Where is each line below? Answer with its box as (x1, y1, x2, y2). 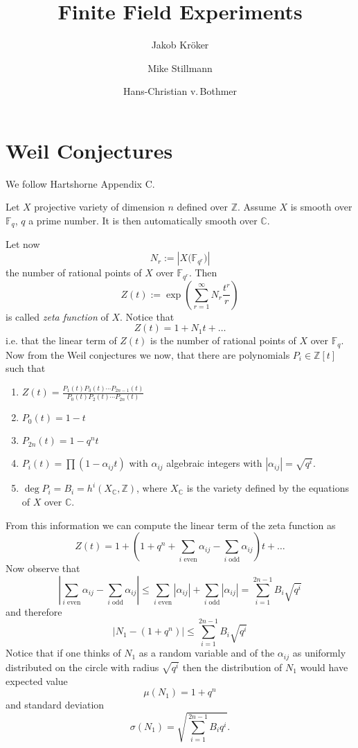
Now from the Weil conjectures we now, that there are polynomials (6, 347, 290, 362)
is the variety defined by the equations (186, 481, 349, 495)
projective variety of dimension (34, 199, 165, 214)
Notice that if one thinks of (6, 645, 121, 660)
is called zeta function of (6, 309, 109, 323)
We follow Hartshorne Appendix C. (6, 176, 155, 190)
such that (6, 361, 46, 375)
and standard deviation (6, 697, 105, 712)
